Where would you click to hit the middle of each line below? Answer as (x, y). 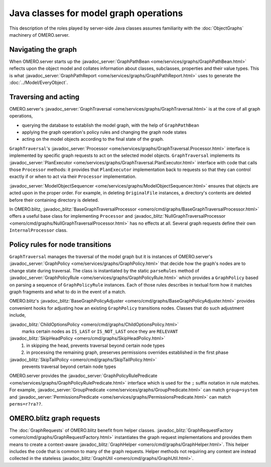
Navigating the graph (43, 50)
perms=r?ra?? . (26, 404)
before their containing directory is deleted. (54, 200)
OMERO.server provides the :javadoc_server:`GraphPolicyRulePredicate (83, 376)
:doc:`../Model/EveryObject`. (39, 82)
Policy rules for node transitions (60, 245)
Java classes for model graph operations (96, 13)
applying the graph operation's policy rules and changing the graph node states (104, 132)
